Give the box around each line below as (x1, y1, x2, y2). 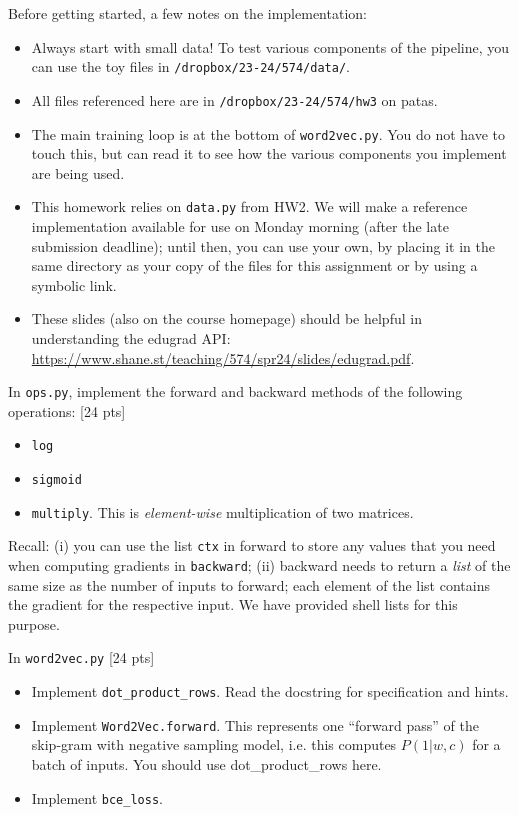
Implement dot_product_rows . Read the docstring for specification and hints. (31, 681, 509, 702)
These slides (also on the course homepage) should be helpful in (31, 308, 422, 329)
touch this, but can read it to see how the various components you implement (31, 143, 507, 164)
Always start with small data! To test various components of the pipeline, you (31, 36, 510, 57)
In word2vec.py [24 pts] (8, 647, 155, 668)
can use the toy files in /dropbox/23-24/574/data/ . (31, 56, 350, 77)
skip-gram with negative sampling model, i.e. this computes (31, 734, 397, 755)
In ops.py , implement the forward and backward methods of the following (8, 381, 463, 402)
